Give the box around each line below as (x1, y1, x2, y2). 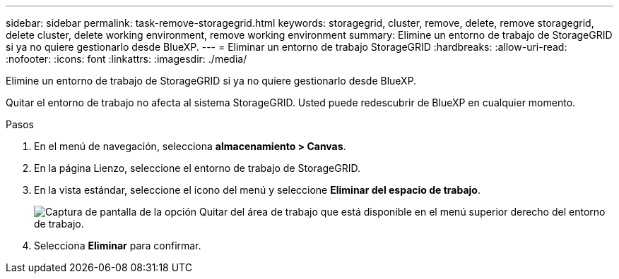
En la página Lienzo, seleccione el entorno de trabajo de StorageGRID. (34, 162, 360, 174)
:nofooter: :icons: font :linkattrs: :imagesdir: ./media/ (6, 53, 247, 65)
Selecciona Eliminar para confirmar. (34, 240, 201, 252)
